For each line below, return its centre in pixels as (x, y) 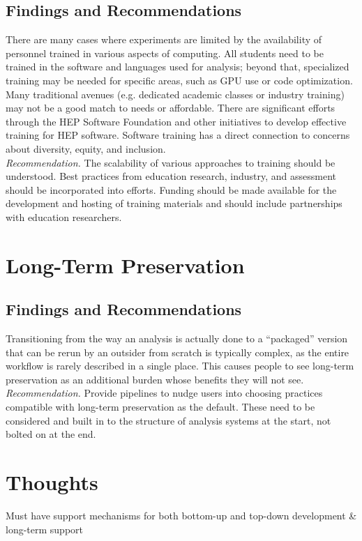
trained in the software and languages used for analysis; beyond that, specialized (178, 67)
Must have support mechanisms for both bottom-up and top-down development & (181, 515)
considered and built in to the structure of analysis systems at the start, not (168, 420)
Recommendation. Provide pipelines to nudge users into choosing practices (164, 393)
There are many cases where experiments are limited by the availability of (164, 39)
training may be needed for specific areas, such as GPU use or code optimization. (179, 80)
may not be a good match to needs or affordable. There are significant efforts (171, 108)
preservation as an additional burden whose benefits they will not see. (155, 379)
